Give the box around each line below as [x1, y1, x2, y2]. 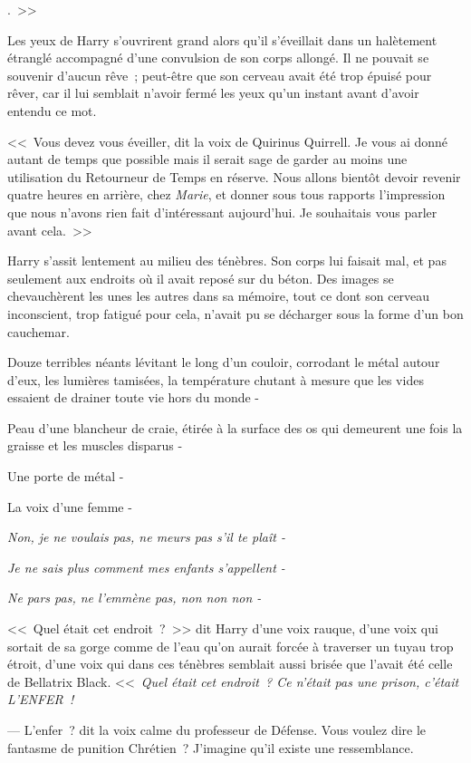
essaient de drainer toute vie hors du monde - [7, 388, 259, 407]
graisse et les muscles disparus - [7, 436, 183, 455]
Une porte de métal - [7, 467, 124, 486]
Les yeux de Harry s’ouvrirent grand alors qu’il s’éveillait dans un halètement [7, 30, 437, 49]
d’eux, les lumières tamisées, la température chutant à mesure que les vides [7, 370, 424, 389]
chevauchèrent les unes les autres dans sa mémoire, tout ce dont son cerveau [7, 286, 430, 305]
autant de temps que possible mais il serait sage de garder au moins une [7, 150, 408, 169]
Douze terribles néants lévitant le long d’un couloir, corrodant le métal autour [7, 353, 440, 372]
